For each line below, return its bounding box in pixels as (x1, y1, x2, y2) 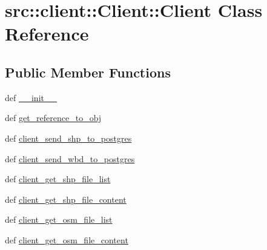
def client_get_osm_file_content (5, 233, 128, 246)
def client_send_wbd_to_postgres (5, 152, 135, 165)
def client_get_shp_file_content (5, 192, 127, 205)
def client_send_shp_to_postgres (5, 131, 132, 144)
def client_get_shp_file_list (5, 173, 111, 185)
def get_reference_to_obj (5, 111, 102, 124)
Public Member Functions (5, 62, 171, 81)
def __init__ (5, 91, 57, 104)
